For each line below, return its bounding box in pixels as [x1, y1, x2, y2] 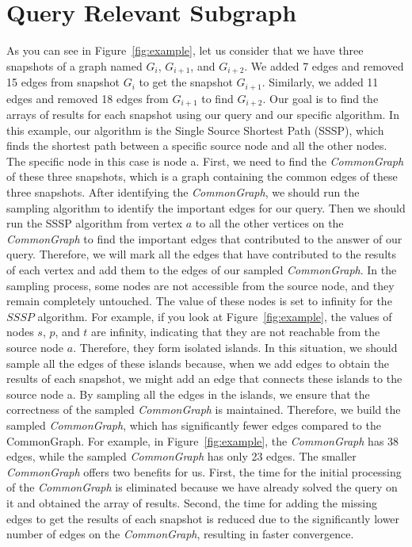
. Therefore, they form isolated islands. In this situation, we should [73, 339, 398, 355]
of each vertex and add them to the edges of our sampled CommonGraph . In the [6, 262, 397, 278]
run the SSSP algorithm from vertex [6, 215, 183, 231]
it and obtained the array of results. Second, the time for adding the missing [6, 494, 377, 511]
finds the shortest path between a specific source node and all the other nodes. [6, 137, 387, 154]
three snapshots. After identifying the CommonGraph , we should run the [6, 184, 360, 201]
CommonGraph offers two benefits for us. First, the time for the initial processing [6, 463, 402, 480]
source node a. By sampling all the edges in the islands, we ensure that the [6, 385, 370, 402]
